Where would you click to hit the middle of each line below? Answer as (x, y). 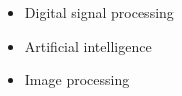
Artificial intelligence (88, 45)
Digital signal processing (99, 12)
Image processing (77, 79)
